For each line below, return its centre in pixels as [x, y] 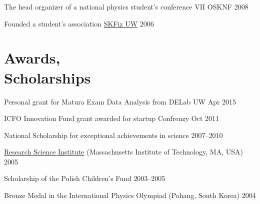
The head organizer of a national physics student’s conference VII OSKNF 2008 [126, 6]
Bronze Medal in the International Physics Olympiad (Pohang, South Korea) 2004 [130, 195]
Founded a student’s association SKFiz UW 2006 [79, 23]
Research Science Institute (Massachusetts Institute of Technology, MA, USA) [123, 152]
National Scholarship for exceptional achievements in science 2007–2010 [113, 135]
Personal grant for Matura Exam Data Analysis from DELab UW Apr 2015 [120, 101]
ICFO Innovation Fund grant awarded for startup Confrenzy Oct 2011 [112, 118]
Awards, [32, 58]
